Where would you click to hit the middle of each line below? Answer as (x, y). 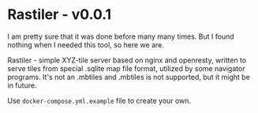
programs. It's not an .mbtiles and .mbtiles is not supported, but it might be (129, 77)
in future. (22, 85)
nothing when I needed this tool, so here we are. (86, 44)
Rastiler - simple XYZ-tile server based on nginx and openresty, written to (127, 60)
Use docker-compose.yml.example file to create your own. (99, 100)
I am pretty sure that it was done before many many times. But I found (121, 36)
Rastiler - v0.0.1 (60, 15)
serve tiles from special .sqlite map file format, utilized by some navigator (126, 68)
